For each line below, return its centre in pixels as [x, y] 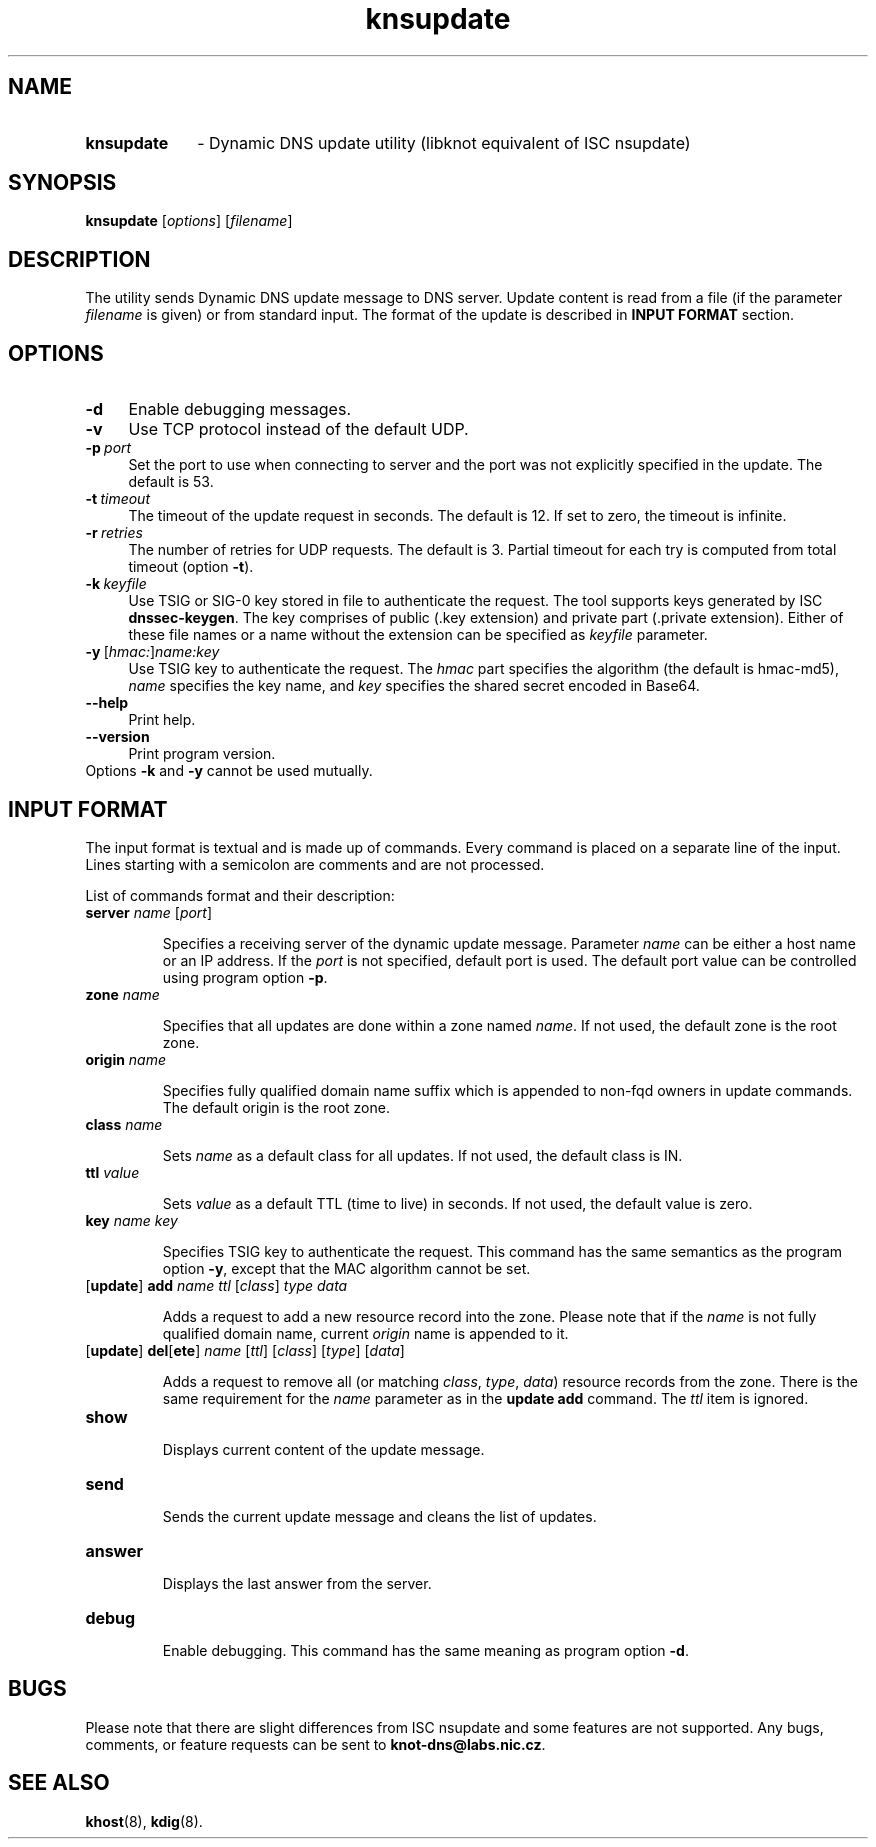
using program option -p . [245, 977]
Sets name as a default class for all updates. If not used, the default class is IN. [422, 1155]
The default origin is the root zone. [276, 1107]
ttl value [112, 1172]
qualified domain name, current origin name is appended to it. [365, 1333]
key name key [131, 1220]
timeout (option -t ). [191, 567]
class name [124, 1124]
